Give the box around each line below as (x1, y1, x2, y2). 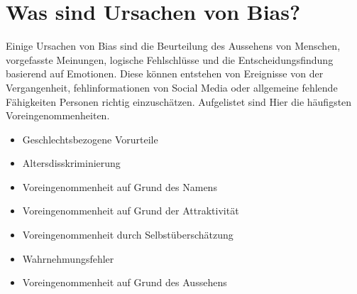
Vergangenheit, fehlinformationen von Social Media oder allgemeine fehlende (6, 80, 338, 94)
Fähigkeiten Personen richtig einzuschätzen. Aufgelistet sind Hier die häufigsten (6, 94, 352, 109)
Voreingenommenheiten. (6, 108, 110, 123)
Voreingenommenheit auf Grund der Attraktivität (22, 203, 239, 218)
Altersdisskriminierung (22, 156, 121, 170)
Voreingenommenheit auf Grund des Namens (22, 179, 217, 194)
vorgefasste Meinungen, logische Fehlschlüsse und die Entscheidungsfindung (6, 52, 334, 67)
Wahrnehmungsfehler (22, 251, 114, 266)
